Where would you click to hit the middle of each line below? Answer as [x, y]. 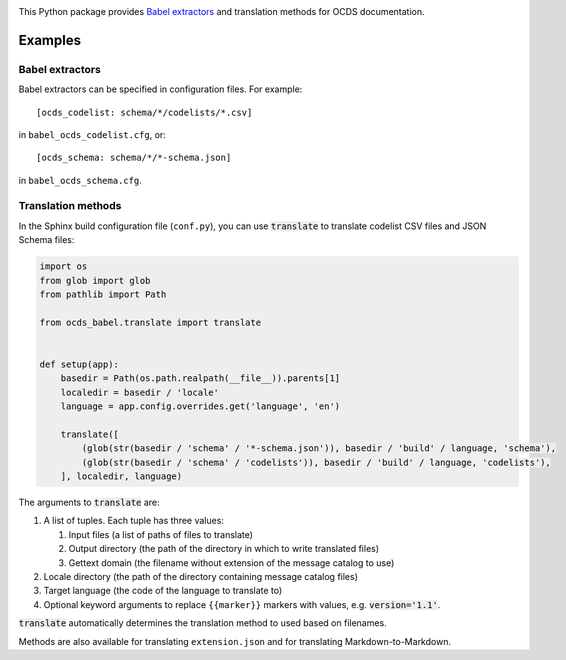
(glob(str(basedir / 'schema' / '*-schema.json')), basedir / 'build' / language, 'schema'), [319, 448]
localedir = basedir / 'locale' [140, 392]
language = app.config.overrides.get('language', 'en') [200, 406]
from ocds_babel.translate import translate [150, 322]
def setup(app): [79, 364]
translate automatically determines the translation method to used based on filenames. [202, 623]
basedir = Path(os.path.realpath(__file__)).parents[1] [200, 378]
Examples [50, 40]
